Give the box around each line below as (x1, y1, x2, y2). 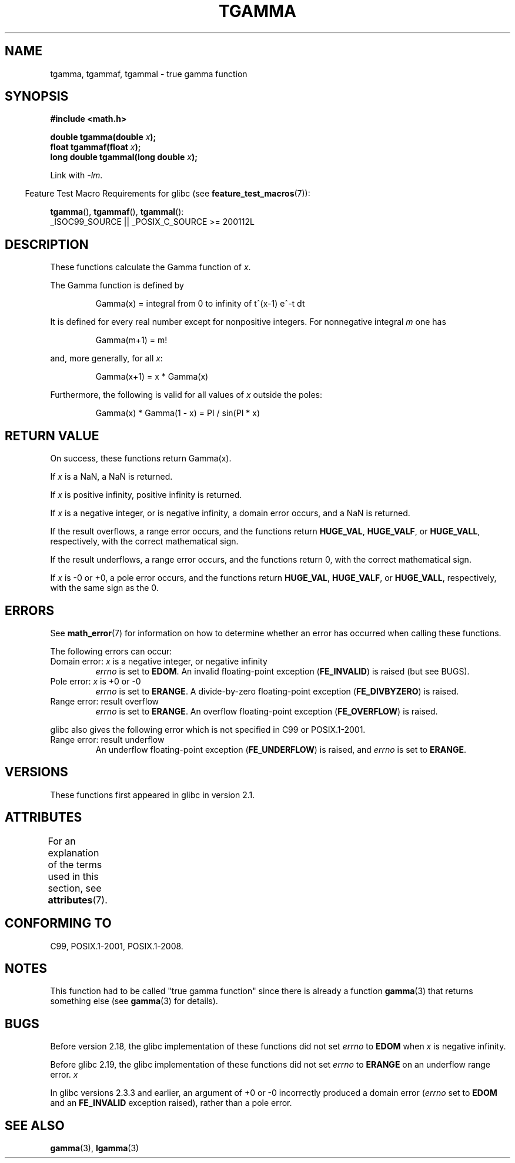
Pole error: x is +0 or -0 (50, 676, 141, 686)
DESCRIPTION (5, 237, 89, 252)
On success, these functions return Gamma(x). (50, 453, 232, 464)
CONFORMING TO (5, 916, 112, 931)
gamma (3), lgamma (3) (50, 1143, 139, 1154)
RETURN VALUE (5, 428, 99, 443)
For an (48, 835, 76, 847)
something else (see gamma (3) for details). (50, 996, 218, 1006)
